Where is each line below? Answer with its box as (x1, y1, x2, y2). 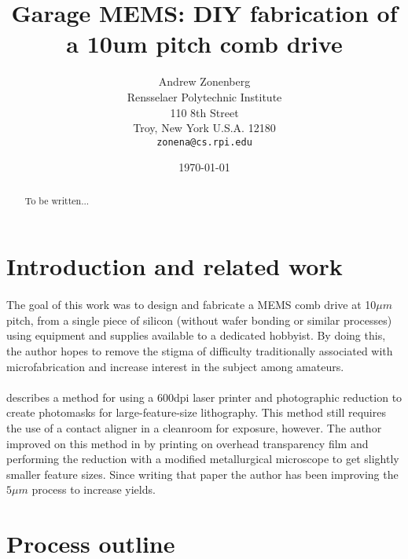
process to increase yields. (31, 481, 156, 498)
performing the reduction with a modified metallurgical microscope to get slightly (6, 451, 399, 467)
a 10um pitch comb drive (66, 28, 343, 60)
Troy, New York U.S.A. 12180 (133, 120, 276, 136)
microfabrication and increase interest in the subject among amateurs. (6, 358, 344, 374)
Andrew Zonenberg (158, 73, 251, 90)
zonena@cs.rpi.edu (156, 136, 252, 148)
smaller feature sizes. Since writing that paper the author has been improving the (6, 465, 399, 482)
